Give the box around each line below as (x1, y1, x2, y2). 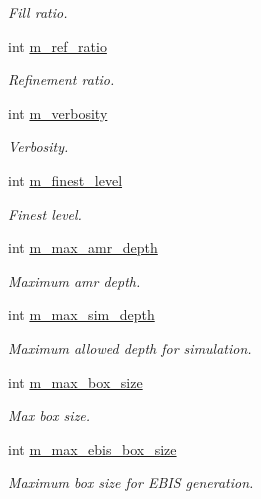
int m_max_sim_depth (8, 304, 155, 325)
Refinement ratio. (8, 69, 115, 90)
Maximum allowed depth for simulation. (8, 337, 252, 358)
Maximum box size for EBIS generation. (8, 472, 254, 493)
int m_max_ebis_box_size (8, 438, 177, 459)
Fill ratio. (8, 2, 68, 22)
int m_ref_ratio (8, 35, 107, 56)
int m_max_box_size (8, 371, 143, 392)
